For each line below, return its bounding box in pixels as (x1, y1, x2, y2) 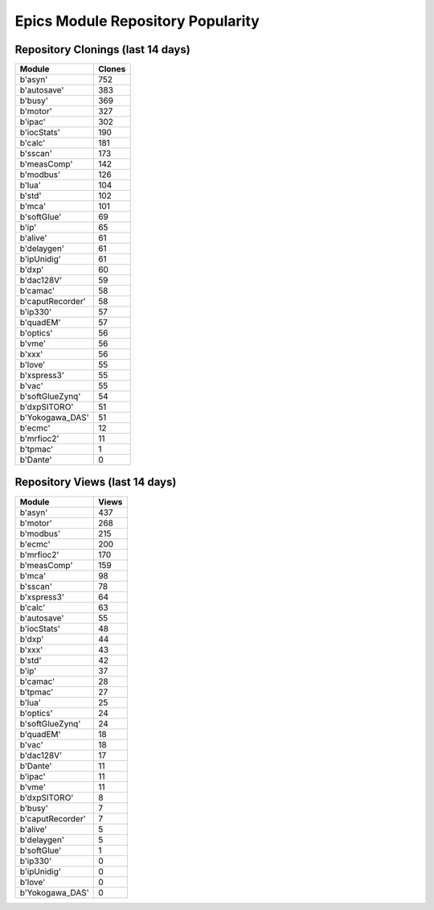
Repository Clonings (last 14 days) (14, 43, 190, 56)
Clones (97, 64, 126, 75)
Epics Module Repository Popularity (14, 12, 260, 30)
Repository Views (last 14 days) (14, 476, 177, 489)
